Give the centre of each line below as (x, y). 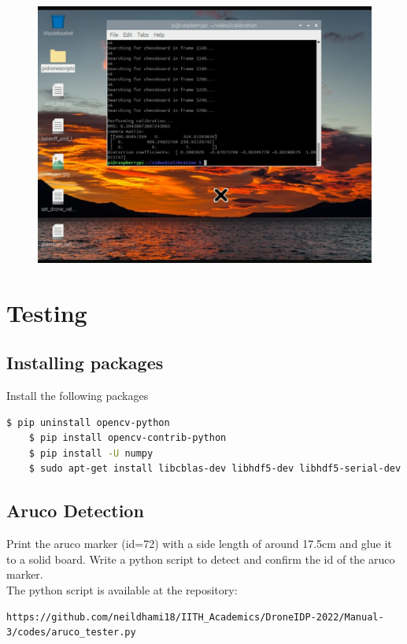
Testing (47, 312)
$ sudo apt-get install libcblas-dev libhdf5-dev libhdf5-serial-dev (215, 469)
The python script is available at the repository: (122, 589)
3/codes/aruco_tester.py (71, 633)
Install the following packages (78, 396)
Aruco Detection (75, 511)
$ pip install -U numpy (91, 453)
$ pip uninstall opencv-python (88, 422)
